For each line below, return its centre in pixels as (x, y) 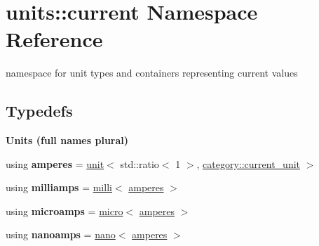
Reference (54, 39)
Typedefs (39, 111)
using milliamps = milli (59, 187)
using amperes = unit (55, 163)
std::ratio (140, 163)
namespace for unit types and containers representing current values (152, 73)
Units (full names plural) (67, 140)
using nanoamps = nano (61, 234)
